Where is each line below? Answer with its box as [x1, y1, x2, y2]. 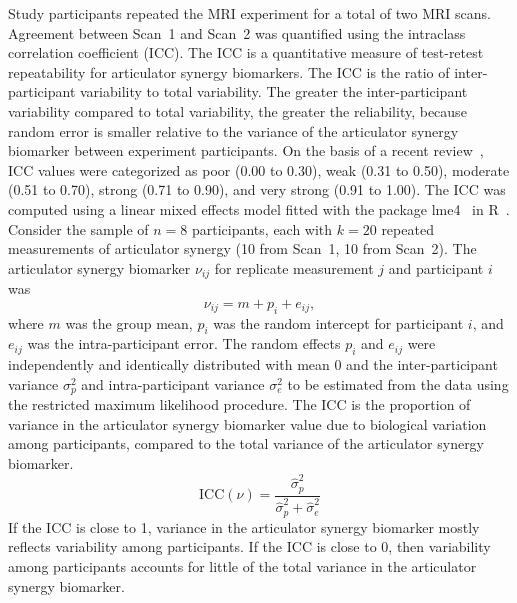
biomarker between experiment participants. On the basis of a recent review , [8, 140, 484, 161]
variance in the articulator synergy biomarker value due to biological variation [8, 413, 487, 434]
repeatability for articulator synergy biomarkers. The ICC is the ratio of [8, 61, 450, 82]
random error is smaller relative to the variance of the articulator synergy [8, 120, 459, 141]
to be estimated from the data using [287, 373, 509, 394]
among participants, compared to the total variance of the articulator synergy [8, 433, 485, 454]
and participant [388, 257, 484, 278]
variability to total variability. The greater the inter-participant [80, 81, 468, 102]
